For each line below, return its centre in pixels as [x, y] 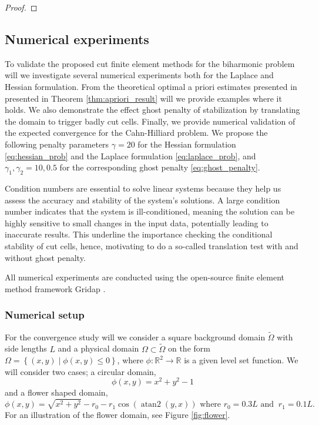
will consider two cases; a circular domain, [80, 371]
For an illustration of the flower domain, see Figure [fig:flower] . [117, 415]
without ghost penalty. [45, 257]
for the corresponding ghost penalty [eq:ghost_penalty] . [160, 167]
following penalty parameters [57, 144]
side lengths [26, 348]
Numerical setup [45, 315]
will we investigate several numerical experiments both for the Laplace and [139, 75]
